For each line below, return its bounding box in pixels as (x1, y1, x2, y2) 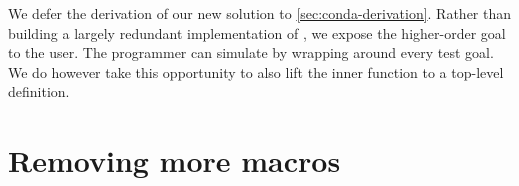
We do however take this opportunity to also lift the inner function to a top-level (8, 61, 504, 82)
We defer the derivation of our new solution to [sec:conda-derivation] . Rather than (8, 3, 512, 23)
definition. (8, 81, 70, 102)
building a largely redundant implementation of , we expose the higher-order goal (8, 22, 506, 43)
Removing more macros (8, 140, 341, 181)
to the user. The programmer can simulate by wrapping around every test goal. (8, 42, 494, 63)
